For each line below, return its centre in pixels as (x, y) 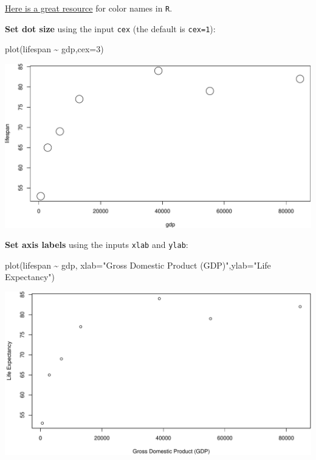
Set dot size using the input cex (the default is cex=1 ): (110, 28)
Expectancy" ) (30, 277)
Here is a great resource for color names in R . (89, 8)
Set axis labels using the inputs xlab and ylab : (97, 245)
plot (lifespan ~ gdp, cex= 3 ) (54, 49)
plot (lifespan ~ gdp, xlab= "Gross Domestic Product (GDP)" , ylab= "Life (138, 265)
